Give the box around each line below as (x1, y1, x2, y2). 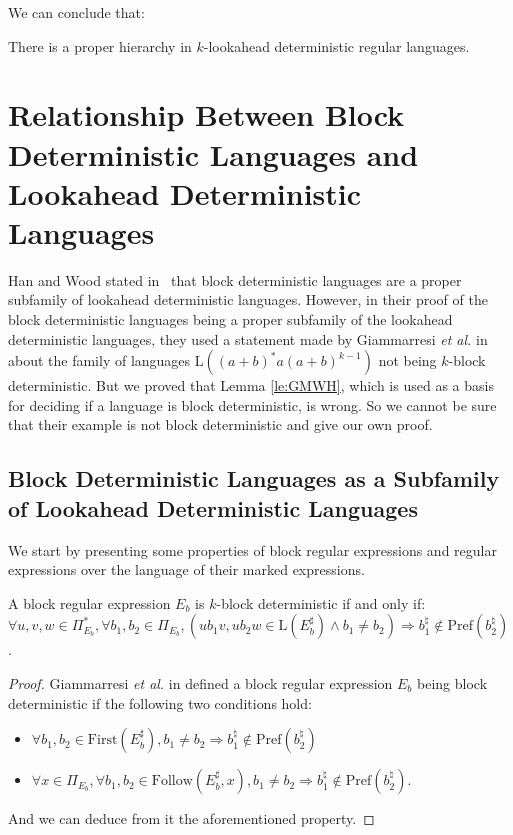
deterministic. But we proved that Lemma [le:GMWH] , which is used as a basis (8, 375, 494, 396)
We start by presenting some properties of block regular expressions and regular (8, 539, 497, 560)
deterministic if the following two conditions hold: (8, 692, 312, 713)
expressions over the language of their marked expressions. (8, 559, 365, 580)
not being (378, 350, 437, 371)
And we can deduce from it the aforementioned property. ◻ (8, 808, 375, 829)
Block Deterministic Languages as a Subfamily (8, 463, 500, 494)
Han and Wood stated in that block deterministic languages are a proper (8, 269, 462, 290)
